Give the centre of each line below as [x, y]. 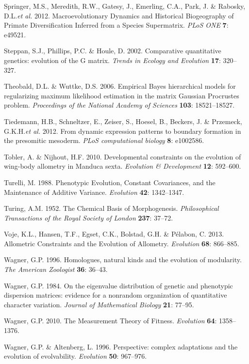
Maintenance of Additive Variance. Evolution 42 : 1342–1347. [94, 192]
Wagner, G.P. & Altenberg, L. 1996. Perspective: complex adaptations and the [121, 346]
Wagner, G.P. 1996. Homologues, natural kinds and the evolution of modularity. [123, 260]
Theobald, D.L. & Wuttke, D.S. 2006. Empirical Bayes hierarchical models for [120, 86]
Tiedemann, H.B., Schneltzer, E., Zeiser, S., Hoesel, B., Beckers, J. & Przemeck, [123, 121]
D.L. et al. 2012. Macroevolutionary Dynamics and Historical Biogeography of [119, 15]
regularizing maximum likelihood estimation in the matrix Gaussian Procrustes [122, 95]
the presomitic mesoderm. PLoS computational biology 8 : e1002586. [104, 140]
